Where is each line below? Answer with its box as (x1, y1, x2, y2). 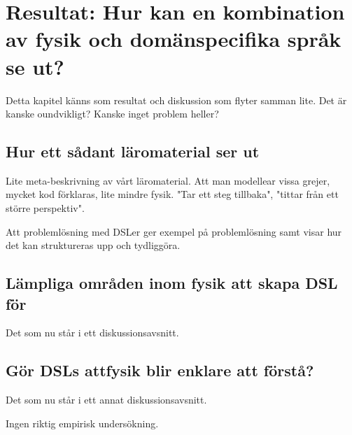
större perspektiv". (6, 201, 85, 215)
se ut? (6, 52, 64, 80)
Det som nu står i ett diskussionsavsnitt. (6, 325, 179, 340)
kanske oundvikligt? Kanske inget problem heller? (6, 106, 219, 121)
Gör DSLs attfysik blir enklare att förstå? (6, 359, 314, 381)
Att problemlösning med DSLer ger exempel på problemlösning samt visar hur (6, 224, 342, 238)
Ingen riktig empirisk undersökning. (6, 415, 159, 430)
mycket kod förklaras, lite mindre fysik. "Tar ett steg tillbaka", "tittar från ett (6, 187, 339, 201)
